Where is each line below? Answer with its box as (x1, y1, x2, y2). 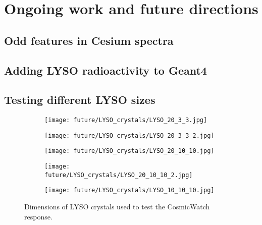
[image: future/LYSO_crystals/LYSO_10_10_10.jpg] (44, 187, 215, 194)
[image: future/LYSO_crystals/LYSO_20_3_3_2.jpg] (44, 132, 215, 139)
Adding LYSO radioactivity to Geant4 (4, 62, 207, 78)
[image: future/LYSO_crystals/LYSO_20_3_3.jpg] (44, 117, 207, 124)
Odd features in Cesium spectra (4, 32, 174, 48)
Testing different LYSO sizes (4, 92, 155, 107)
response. (24, 211, 53, 221)
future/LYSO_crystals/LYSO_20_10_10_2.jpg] (44, 171, 193, 179)
